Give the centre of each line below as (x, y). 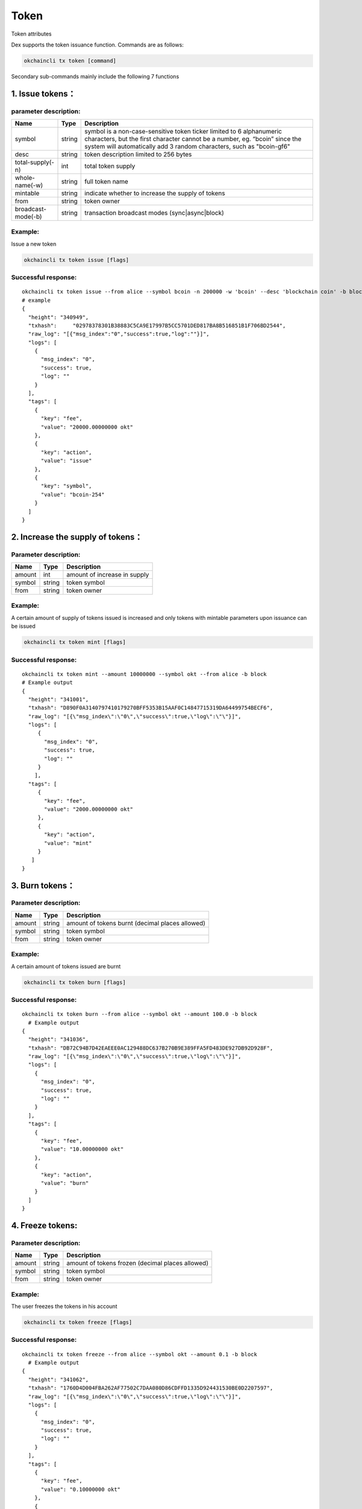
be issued (23, 626)
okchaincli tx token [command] (70, 61)
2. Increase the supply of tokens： (77, 537)
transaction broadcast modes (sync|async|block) (154, 213)
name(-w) (29, 185)
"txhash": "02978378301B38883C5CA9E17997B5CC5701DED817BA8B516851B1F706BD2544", (157, 325)
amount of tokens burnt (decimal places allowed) (136, 923)
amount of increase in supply (108, 575)
